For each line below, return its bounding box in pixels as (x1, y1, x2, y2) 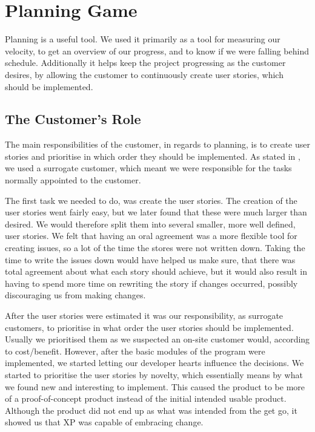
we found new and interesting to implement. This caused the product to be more (5, 380, 305, 393)
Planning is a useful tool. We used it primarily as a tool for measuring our (5, 33, 280, 45)
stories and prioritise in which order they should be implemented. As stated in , (5, 149, 300, 162)
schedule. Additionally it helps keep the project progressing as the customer (5, 56, 286, 69)
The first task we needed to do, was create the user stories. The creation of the (5, 194, 297, 206)
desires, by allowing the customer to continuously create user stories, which (5, 68, 283, 80)
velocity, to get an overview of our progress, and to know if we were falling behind (5, 44, 310, 57)
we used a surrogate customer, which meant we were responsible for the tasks (5, 162, 292, 174)
